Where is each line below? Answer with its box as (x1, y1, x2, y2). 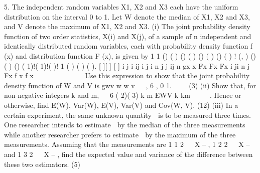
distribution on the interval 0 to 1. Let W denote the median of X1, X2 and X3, (4, 11, 250, 22)
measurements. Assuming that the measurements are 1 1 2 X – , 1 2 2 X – (4, 139, 250, 149)
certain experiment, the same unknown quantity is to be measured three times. (4, 109, 251, 120)
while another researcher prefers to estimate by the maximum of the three (4, 129, 236, 139)
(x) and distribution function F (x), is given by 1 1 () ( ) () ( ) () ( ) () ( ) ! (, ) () (4, 50, 256, 61)
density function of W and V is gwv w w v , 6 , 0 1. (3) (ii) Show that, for (4, 80, 256, 90)
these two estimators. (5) (4, 158, 80, 169)
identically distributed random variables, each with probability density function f (4, 41, 253, 51)
